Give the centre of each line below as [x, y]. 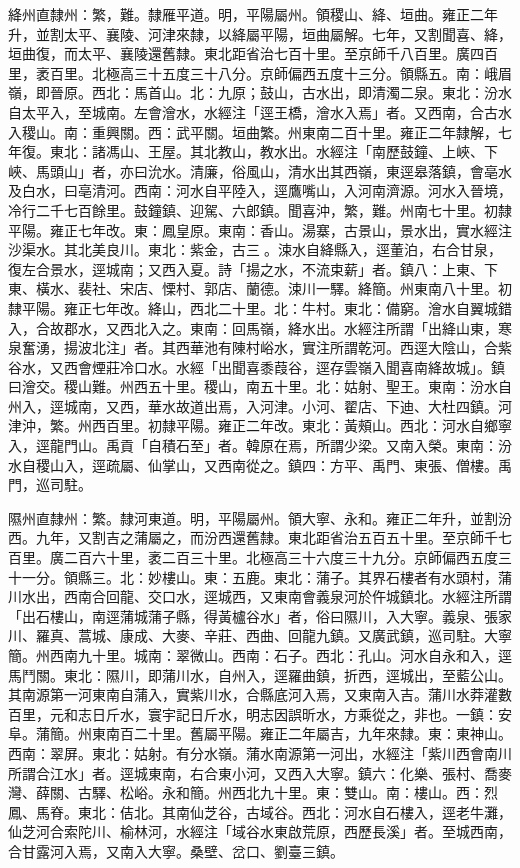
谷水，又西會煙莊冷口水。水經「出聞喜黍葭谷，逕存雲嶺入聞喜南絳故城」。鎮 [256, 366]
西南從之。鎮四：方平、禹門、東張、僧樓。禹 [364, 464]
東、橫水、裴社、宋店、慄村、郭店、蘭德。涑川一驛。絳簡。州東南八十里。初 [260, 288]
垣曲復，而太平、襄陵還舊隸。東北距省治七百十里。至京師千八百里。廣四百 [253, 53]
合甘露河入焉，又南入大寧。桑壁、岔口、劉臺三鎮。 [176, 850]
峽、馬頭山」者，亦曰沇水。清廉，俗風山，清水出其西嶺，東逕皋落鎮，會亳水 [260, 170]
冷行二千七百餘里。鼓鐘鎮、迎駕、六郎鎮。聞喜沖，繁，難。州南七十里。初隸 [260, 209]
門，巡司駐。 [50, 484]
